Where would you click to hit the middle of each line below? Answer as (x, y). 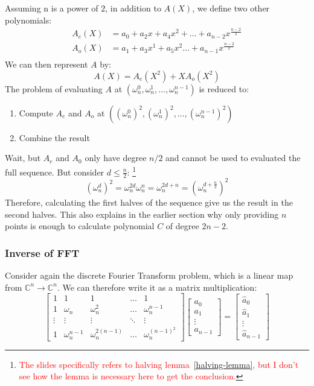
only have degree (116, 158)
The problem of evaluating (54, 88)
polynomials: (28, 20)
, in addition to (133, 8)
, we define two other (231, 8)
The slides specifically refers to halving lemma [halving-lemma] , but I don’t (159, 364)
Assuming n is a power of (52, 8)
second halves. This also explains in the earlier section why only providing (142, 214)
